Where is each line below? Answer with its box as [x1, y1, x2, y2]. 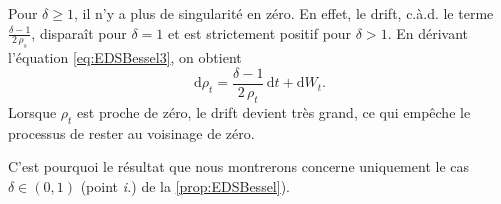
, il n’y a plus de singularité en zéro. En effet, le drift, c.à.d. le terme [73, 3, 494, 23]
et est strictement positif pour [168, 22, 352, 43]
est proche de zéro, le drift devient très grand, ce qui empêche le [77, 101, 471, 122]
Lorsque [8, 101, 57, 122]
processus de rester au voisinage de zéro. [8, 122, 255, 143]
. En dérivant [387, 22, 468, 43]
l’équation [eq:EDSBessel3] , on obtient [8, 47, 242, 68]
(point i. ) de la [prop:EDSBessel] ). [80, 175, 290, 196]
